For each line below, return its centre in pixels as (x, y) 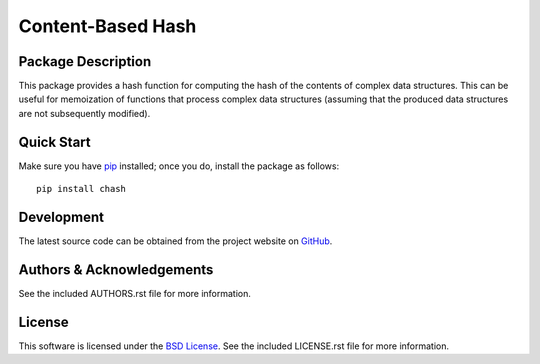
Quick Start (54, 141)
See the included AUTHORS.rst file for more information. (135, 293)
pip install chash (81, 189)
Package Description (85, 61)
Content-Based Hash (107, 26)
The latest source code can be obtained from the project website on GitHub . (175, 241)
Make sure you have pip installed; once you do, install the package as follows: (179, 166)
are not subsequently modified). (84, 113)
